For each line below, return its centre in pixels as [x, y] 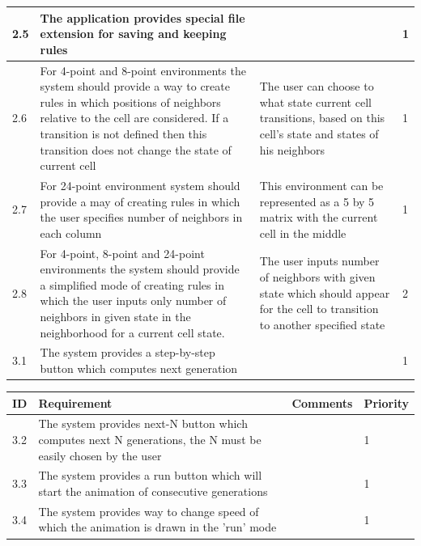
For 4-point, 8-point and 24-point [122, 253]
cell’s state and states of [319, 133]
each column [71, 233]
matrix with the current [319, 217]
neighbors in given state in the [115, 316]
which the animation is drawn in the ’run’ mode [157, 527]
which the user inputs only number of [133, 301]
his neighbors [292, 149]
